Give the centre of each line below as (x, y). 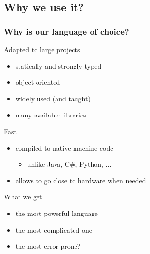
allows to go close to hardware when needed (81, 180)
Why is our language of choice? (66, 31)
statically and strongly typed (58, 66)
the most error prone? (48, 246)
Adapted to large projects (42, 49)
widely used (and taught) (53, 98)
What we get (23, 197)
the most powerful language (56, 213)
